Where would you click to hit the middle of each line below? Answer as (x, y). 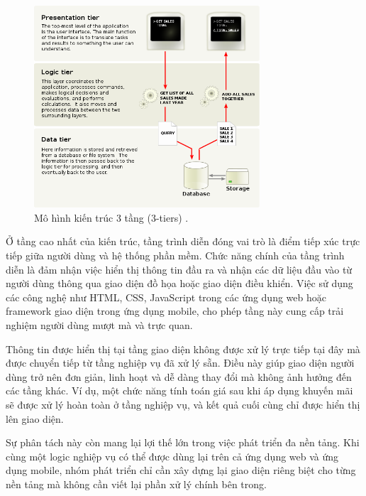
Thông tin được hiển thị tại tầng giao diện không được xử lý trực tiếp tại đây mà (183, 349)
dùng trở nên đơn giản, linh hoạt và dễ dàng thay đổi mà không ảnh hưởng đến (179, 376)
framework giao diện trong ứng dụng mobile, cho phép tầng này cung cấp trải (175, 311)
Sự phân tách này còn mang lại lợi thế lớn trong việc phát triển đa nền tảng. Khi (183, 442)
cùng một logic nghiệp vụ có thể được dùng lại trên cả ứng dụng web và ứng (172, 456)
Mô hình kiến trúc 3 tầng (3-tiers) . (111, 217)
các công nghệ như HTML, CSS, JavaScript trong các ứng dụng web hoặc (166, 297)
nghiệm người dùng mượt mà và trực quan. (99, 324)
